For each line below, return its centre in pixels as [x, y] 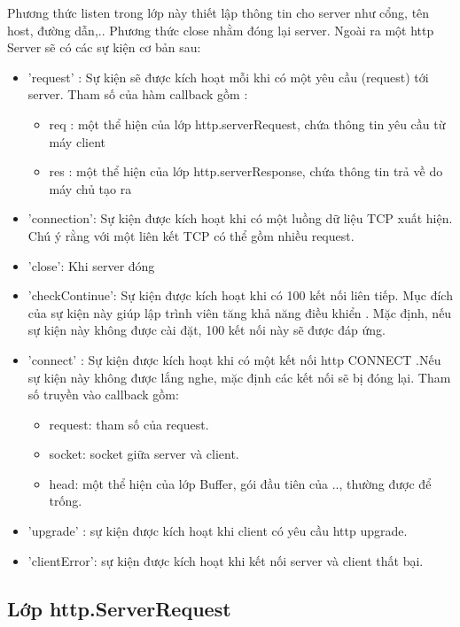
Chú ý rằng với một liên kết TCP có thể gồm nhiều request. [191, 235]
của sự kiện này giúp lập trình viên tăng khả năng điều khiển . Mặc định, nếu [240, 312]
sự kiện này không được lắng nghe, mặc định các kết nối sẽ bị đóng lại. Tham [239, 377]
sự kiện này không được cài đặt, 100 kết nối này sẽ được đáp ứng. [207, 330]
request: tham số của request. [129, 424]
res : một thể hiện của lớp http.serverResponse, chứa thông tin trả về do [246, 171]
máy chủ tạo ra [90, 188]
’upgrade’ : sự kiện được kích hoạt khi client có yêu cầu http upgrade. [218, 531]
